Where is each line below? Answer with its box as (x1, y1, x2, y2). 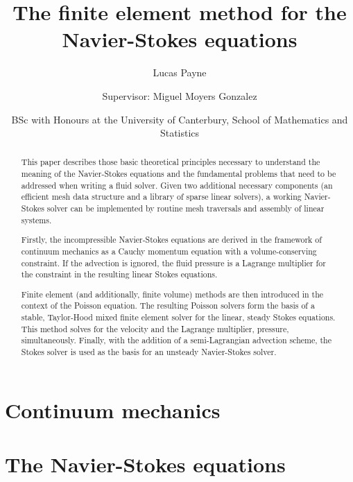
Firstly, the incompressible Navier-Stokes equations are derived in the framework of (21, 234, 322, 246)
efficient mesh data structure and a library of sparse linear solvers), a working (21, 191, 302, 203)
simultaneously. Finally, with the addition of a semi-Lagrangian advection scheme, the (21, 334, 332, 346)
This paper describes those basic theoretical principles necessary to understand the (21, 156, 320, 168)
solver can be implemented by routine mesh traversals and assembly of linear (46, 203, 325, 214)
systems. (21, 214, 52, 225)
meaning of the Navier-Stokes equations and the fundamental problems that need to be (21, 168, 336, 180)
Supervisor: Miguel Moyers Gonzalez (102, 88, 257, 103)
